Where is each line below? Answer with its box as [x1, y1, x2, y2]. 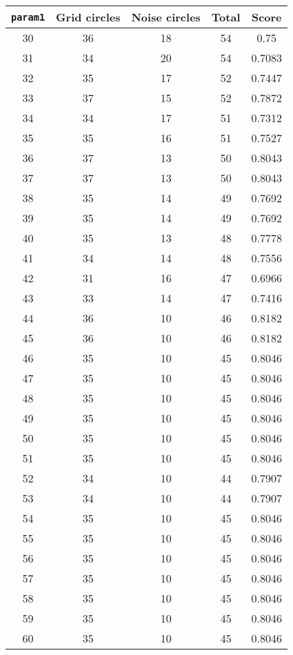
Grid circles [56, 9, 121, 25]
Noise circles [131, 9, 201, 25]
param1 [11, 11, 46, 23]
